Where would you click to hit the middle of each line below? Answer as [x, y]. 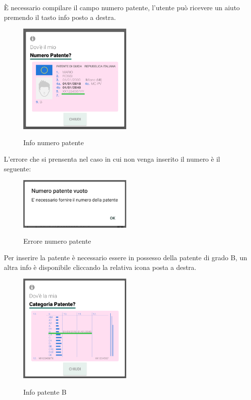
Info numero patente [54, 142]
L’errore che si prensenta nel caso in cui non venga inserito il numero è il [112, 159]
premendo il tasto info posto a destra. [60, 17]
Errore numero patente [57, 241]
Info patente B [45, 392]
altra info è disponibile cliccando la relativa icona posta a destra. [100, 267]
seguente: [17, 168]
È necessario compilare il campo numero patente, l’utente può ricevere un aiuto [122, 7]
